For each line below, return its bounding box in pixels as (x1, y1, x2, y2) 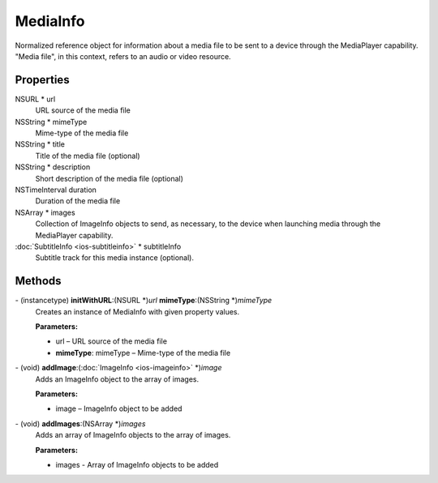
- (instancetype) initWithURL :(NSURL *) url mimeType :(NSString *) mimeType (15, 296, 273, 306)
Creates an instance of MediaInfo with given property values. (35, 306, 240, 316)
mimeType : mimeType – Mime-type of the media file (55, 348, 231, 357)
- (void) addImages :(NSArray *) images (15, 418, 146, 429)
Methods (15, 274, 62, 288)
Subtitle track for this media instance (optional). (35, 253, 195, 263)
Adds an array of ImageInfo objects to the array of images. (35, 430, 231, 440)
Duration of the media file (35, 196, 121, 206)
